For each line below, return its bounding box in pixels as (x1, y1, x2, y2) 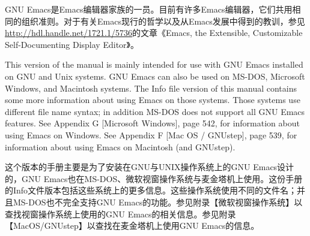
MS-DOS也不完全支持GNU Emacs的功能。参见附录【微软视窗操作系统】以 (13, 195, 303, 208)
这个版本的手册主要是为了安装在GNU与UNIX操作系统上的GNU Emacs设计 (5, 161, 294, 173)
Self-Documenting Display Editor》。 (5, 38, 139, 50)
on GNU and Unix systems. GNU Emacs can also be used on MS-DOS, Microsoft (5, 69, 305, 82)
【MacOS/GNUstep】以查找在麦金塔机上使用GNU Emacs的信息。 (5, 219, 260, 232)
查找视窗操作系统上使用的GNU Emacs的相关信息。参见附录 (5, 207, 236, 220)
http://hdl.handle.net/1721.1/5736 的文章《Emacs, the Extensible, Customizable (5, 26, 303, 39)
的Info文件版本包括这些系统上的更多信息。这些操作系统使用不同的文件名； (5, 184, 297, 196)
